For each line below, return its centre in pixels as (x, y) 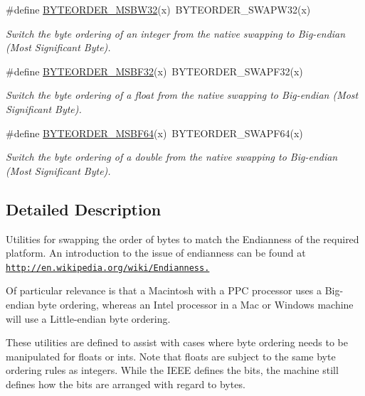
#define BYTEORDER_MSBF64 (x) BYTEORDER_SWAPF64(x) (154, 133)
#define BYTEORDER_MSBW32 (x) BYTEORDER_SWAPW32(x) (158, 9)
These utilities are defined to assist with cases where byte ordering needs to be (177, 342)
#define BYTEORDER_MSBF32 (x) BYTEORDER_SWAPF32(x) (154, 71)
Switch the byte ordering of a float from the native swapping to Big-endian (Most (182, 95)
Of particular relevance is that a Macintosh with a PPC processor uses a (164, 290)
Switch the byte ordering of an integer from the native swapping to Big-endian (176, 33)
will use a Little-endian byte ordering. (88, 318)
